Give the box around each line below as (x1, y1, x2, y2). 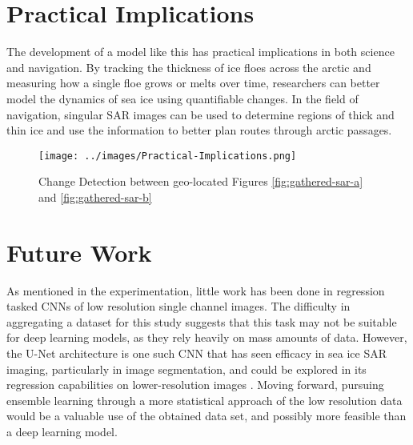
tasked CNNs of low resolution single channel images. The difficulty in (6, 298, 351, 315)
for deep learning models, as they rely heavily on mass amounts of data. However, (6, 329, 407, 346)
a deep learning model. (6, 423, 118, 439)
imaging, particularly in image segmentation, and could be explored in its (6, 360, 367, 377)
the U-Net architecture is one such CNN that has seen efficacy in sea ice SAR (6, 345, 387, 362)
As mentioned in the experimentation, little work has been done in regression (6, 282, 385, 299)
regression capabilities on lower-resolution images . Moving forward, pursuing (6, 376, 384, 393)
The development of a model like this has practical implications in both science (6, 43, 395, 60)
